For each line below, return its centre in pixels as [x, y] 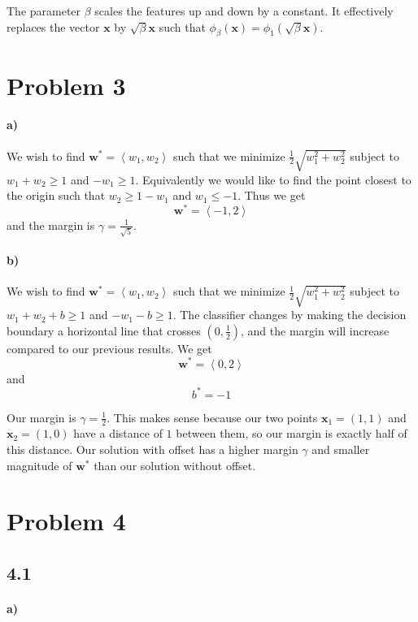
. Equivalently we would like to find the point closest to [273, 179]
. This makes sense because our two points [212, 417]
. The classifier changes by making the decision [290, 315]
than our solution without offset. [175, 465]
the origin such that [56, 195]
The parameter [44, 11]
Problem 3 [66, 85]
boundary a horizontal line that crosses [104, 330]
